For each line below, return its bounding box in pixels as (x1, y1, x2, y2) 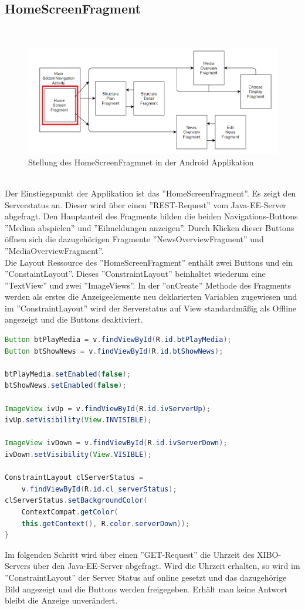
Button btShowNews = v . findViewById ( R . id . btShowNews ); (5, 347, 223, 355)
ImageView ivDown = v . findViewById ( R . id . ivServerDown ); (5, 439, 228, 448)
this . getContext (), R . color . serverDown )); (21, 519, 190, 528)
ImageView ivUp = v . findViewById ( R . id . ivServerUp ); (5, 404, 211, 413)
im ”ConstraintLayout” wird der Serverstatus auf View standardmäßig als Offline (5, 301, 297, 314)
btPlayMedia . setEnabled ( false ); (5, 370, 131, 378)
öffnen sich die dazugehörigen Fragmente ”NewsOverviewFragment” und (5, 233, 264, 245)
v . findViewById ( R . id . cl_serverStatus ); (21, 484, 177, 493)
